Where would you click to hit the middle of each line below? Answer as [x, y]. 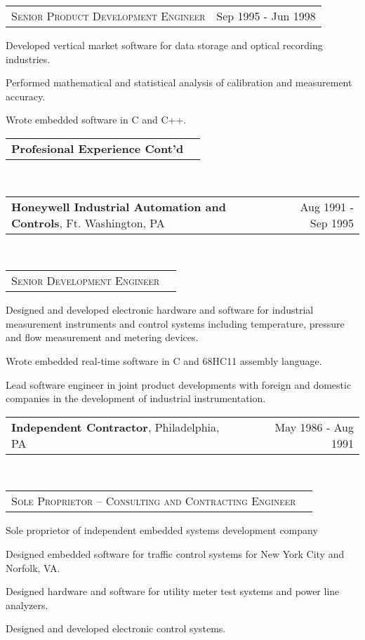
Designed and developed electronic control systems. [116, 628]
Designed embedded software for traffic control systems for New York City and [175, 553]
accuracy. [26, 96]
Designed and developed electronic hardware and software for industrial [160, 310]
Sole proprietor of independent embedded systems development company [162, 530]
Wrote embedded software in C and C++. [96, 120]
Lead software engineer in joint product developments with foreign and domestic [179, 384]
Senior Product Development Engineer [108, 16]
